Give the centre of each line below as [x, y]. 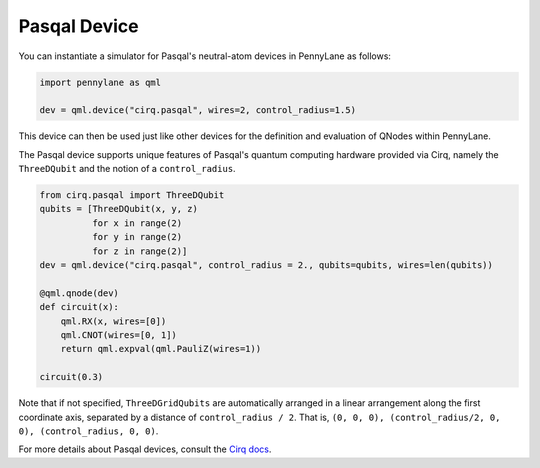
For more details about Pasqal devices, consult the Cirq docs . [145, 449]
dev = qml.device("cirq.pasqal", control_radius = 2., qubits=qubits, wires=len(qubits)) [266, 265]
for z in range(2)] [139, 251]
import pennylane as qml [100, 82]
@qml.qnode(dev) [79, 293]
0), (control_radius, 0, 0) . [88, 431]
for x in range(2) [137, 223]
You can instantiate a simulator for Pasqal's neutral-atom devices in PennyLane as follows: [205, 56]
